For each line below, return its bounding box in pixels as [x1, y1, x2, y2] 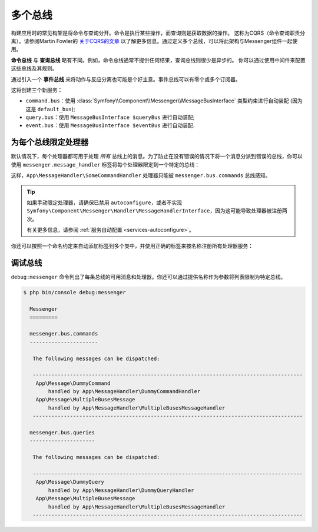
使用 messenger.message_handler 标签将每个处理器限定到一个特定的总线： [11, 161, 200, 168]
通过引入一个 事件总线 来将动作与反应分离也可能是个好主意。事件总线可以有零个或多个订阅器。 [11, 75, 241, 82]
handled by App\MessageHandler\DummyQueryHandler [48, 487, 194, 494]
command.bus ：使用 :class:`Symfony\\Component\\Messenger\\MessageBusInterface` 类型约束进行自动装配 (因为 [25, 97, 303, 104]
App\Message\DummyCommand [35, 380, 111, 387]
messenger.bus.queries [29, 430, 95, 436]
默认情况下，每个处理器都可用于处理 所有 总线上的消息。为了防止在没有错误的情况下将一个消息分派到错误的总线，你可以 [11, 153, 303, 160]
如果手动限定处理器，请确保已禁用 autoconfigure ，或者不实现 [26, 199, 183, 206]
